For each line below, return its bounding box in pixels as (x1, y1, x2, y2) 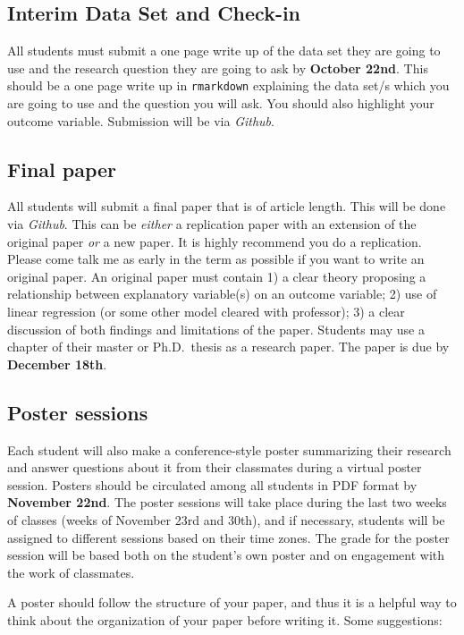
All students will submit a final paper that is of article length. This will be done (7, 197, 446, 216)
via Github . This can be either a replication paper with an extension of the (7, 215, 417, 233)
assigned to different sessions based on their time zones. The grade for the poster (7, 528, 450, 546)
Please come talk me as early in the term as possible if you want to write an (7, 250, 425, 268)
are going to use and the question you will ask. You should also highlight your (7, 94, 434, 113)
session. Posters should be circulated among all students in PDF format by (7, 475, 418, 494)
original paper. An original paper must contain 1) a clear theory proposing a (7, 267, 426, 285)
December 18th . (7, 354, 107, 373)
